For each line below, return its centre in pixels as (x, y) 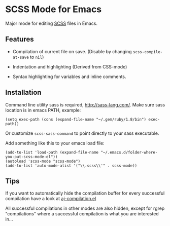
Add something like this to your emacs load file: (55, 143)
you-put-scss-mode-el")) (31, 157)
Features (20, 39)
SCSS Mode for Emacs (54, 9)
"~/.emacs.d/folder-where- (129, 152)
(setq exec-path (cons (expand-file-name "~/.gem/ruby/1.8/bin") (76, 119)
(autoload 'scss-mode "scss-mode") (43, 161)
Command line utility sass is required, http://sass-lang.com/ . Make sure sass (85, 104)
